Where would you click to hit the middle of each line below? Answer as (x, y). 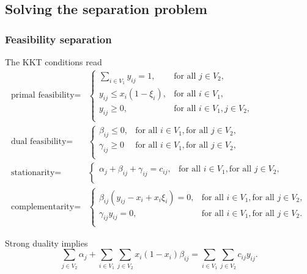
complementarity (43, 207)
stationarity (33, 173)
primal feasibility (43, 96)
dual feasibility (39, 142)
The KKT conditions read (54, 62)
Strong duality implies (46, 243)
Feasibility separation (58, 39)
